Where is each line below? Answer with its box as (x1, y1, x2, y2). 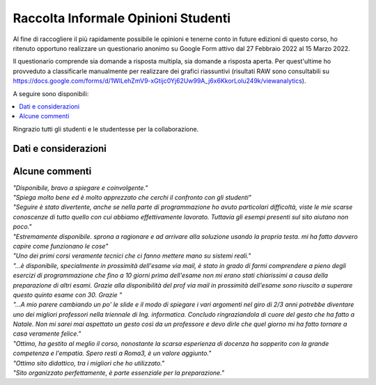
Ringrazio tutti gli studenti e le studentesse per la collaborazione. (13, 125, 199, 133)
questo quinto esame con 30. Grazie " (13, 290, 123, 299)
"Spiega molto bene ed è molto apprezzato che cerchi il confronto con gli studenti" (13, 193, 252, 201)
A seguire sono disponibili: (13, 89, 89, 97)
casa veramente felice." (13, 329, 81, 338)
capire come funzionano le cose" (13, 242, 109, 250)
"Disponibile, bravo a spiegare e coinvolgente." (13, 183, 148, 191)
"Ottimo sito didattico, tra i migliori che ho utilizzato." (13, 359, 165, 367)
